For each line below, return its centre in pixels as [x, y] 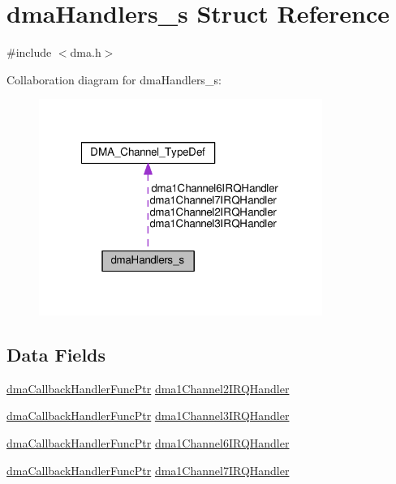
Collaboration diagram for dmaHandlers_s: [114, 79]
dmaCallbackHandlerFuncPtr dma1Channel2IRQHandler [148, 388]
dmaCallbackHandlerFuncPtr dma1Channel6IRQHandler [148, 443]
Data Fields [56, 355]
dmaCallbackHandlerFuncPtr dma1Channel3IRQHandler [148, 415]
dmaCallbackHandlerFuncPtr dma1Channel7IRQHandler [148, 470]
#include [29, 52]
